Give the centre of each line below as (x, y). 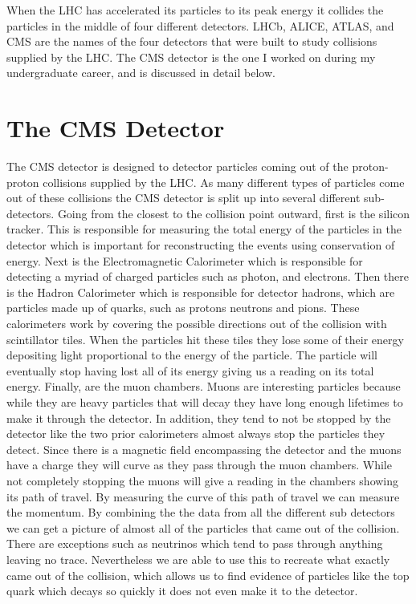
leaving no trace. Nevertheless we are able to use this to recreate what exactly (198, 559)
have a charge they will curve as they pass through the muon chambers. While (199, 465)
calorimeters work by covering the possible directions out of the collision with (197, 324)
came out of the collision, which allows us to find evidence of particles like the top (208, 575)
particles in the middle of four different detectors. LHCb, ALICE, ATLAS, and (200, 25)
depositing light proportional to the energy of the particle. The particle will (192, 355)
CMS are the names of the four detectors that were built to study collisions (192, 41)
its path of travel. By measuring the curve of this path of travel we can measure (203, 496)
